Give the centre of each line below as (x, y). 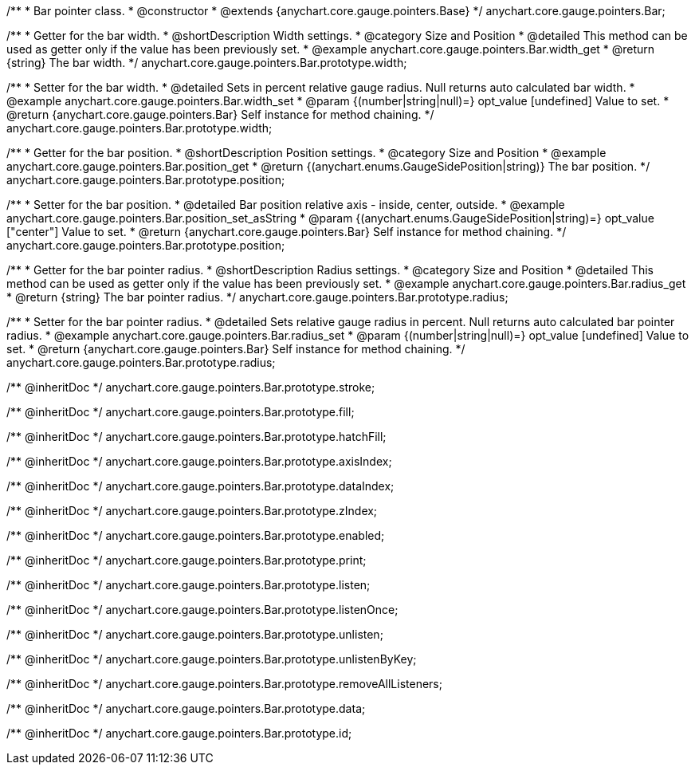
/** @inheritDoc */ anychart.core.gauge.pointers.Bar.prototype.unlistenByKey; (212, 659)
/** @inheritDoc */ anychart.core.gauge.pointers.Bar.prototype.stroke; (191, 387)
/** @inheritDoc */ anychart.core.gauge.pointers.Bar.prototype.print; (187, 560)
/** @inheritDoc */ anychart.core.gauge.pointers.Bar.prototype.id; (179, 733)
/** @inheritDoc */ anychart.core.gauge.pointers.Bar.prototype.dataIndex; (200, 486)
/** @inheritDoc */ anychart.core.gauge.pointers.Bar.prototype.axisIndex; (199, 461)
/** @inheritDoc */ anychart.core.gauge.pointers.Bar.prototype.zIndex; (192, 511)
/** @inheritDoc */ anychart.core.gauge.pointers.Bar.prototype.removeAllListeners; (224, 684)
